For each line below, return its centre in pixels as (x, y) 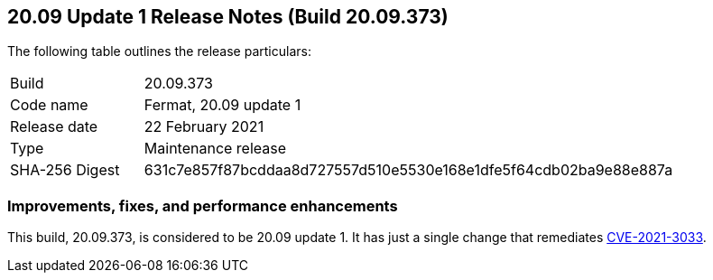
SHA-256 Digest (65, 170)
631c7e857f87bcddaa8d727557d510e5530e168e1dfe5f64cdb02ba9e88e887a (408, 170)
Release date (54, 127)
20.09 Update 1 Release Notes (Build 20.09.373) (228, 17)
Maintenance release (215, 149)
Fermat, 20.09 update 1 (222, 105)
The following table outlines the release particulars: (159, 51)
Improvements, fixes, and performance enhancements (203, 205)
